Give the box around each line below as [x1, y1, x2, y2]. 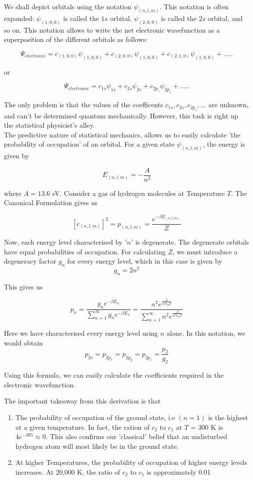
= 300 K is [191, 422, 223, 432]
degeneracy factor [4, 256, 57, 266]
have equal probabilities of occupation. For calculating [4, 246, 166, 256]
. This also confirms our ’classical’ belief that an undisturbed [46, 431, 228, 442]
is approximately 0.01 [146, 466, 211, 477]
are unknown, [208, 99, 249, 110]
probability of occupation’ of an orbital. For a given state [4, 139, 175, 149]
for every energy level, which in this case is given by [67, 256, 222, 266]
